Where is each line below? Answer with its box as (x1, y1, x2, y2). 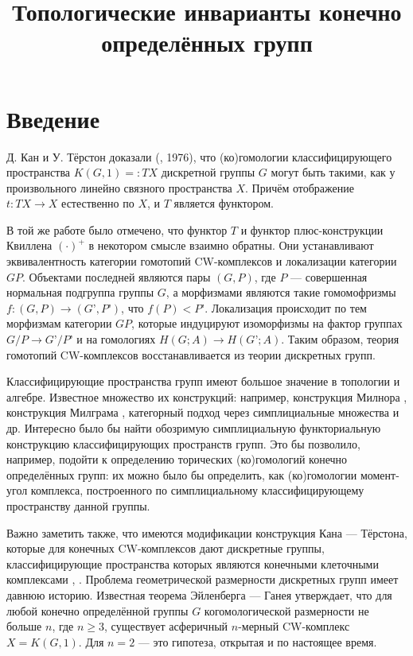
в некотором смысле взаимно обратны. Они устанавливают (88, 237, 374, 254)
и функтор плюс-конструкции (240, 221, 384, 238)
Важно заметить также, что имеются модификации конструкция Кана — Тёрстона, (6, 524, 407, 541)
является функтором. (173, 195, 274, 212)
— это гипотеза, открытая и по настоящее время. (138, 633, 377, 650)
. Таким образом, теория (281, 331, 399, 347)
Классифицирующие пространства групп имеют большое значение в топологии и (6, 373, 400, 390)
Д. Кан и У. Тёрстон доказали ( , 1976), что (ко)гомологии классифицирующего (6, 148, 392, 165)
